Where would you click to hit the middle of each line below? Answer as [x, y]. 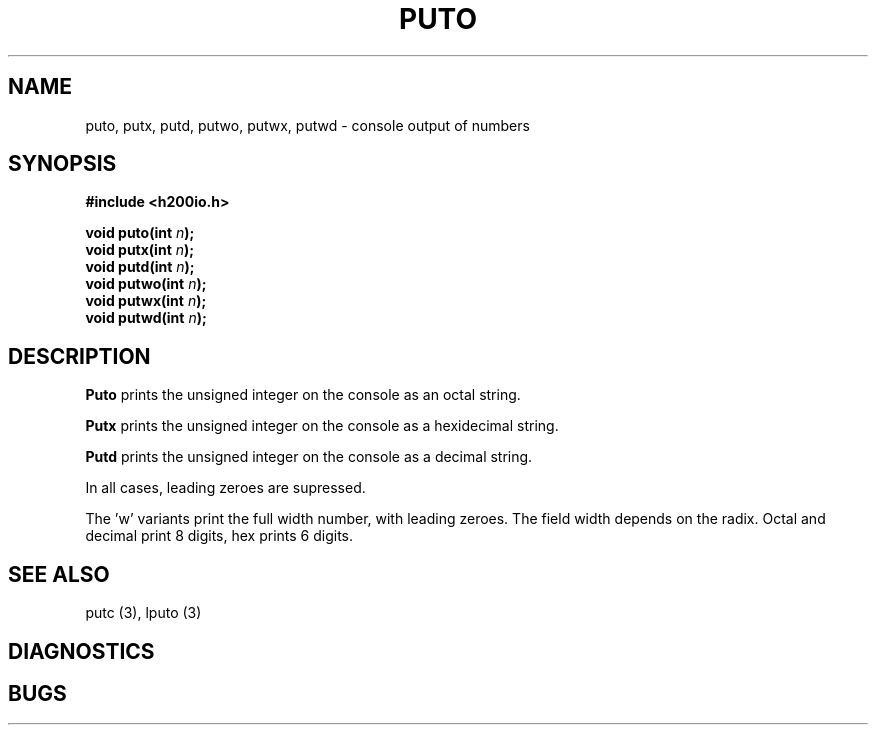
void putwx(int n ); [146, 301]
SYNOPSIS [62, 164]
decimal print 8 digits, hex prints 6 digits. [219, 536]
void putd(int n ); [140, 267]
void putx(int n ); [140, 250]
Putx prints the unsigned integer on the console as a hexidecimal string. [322, 426]
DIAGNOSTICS [81, 651]
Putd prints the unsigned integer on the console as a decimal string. [309, 457]
